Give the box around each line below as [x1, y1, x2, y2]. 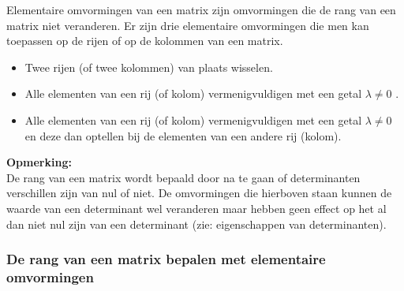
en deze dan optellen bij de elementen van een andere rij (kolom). [24, 127, 342, 144]
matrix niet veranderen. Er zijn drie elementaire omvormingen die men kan [6, 17, 369, 33]
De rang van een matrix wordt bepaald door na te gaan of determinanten [6, 169, 361, 185]
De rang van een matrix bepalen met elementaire [6, 249, 326, 269]
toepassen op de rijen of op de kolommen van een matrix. [6, 32, 283, 49]
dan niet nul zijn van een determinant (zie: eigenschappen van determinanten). [6, 215, 387, 232]
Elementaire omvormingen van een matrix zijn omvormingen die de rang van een [6, 2, 396, 17]
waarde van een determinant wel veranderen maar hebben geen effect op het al [6, 200, 387, 216]
